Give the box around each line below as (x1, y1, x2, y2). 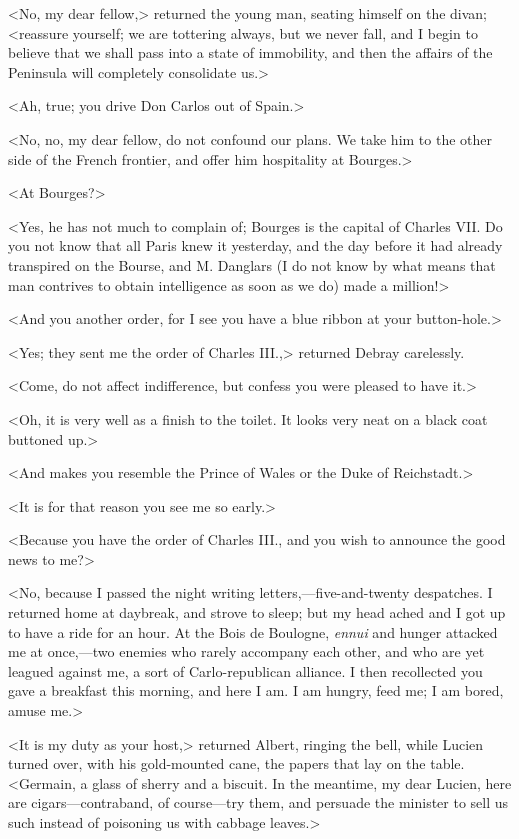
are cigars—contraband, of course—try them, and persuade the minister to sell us (8, 792, 509, 813)
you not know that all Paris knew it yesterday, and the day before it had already (8, 235, 503, 256)
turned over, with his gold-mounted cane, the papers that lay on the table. (8, 753, 465, 774)
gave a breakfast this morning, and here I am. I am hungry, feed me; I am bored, (8, 680, 504, 701)
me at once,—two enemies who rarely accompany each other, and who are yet (8, 641, 485, 662)
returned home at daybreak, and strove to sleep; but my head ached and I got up (8, 602, 506, 623)
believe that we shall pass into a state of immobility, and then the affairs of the (8, 42, 493, 63)
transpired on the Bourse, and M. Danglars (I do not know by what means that (8, 254, 496, 275)
